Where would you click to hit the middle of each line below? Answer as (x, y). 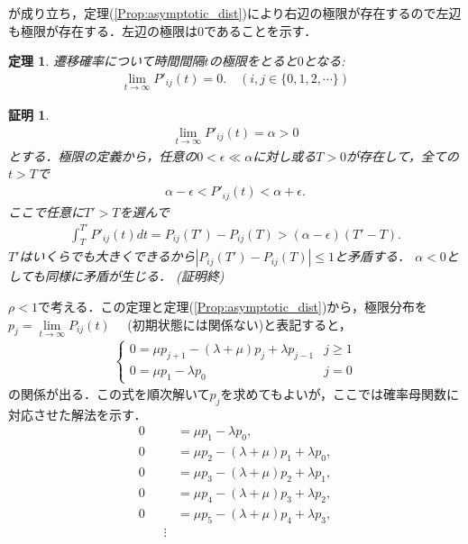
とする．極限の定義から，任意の (103, 155)
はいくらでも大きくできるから (107, 256)
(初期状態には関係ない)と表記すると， (239, 324)
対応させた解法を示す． (78, 414)
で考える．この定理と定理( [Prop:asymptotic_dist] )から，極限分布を (232, 307)
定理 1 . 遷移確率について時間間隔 (106, 61)
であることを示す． (261, 30)
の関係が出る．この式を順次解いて (109, 394)
